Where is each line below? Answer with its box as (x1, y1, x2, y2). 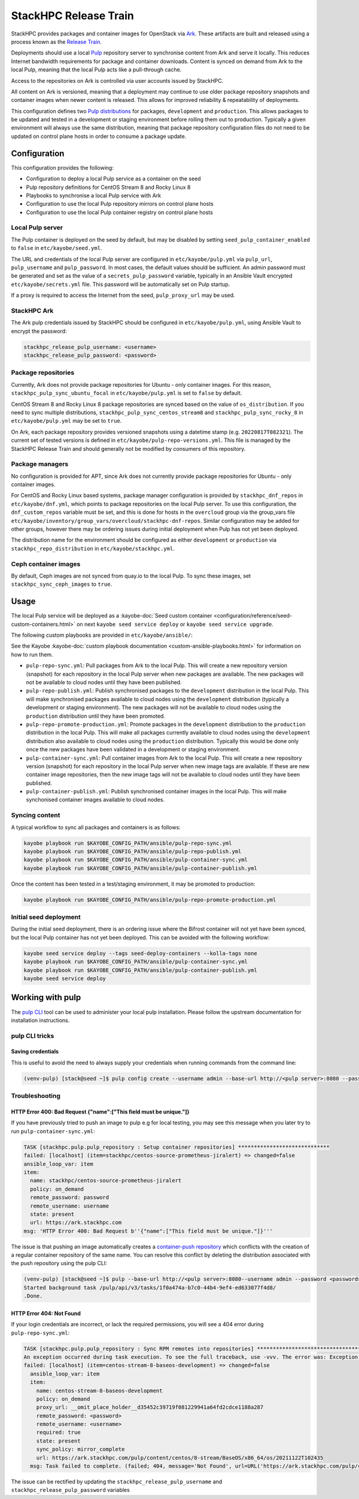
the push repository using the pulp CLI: (11, 1260, 107, 1267)
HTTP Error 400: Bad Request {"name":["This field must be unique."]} (11, 1108, 190, 1115)
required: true (36, 1429, 81, 1436)
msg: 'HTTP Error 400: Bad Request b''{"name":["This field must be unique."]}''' (23, 1227, 273, 1235)
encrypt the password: (11, 327, 67, 335)
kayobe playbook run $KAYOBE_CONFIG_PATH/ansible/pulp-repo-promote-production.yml (23, 896, 276, 903)
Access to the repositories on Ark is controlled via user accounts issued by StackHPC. (11, 77, 224, 84)
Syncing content (11, 811, 60, 820)
